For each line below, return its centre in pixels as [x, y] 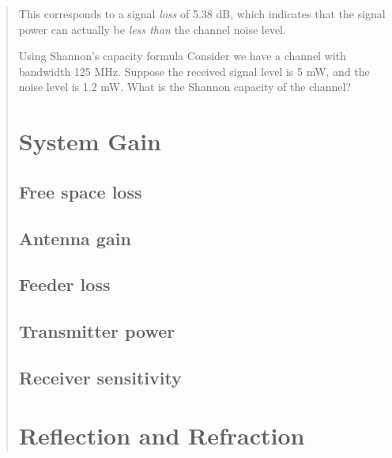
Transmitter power [97, 331]
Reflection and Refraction [162, 435]
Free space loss [80, 191]
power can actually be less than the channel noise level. [152, 29]
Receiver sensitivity [100, 377]
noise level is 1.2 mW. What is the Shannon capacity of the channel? [185, 87]
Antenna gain [75, 238]
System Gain [90, 141]
